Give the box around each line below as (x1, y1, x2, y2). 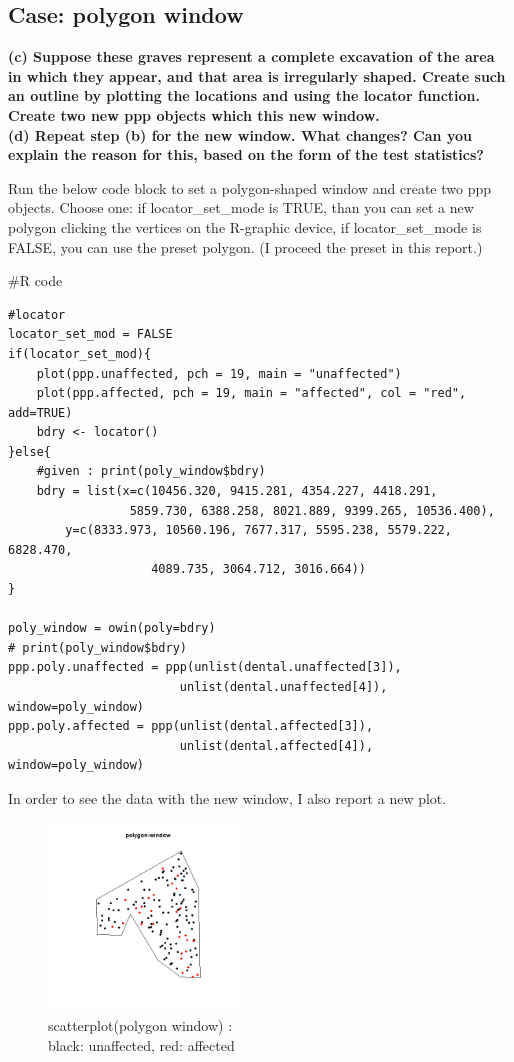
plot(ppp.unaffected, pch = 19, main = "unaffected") (36, 366, 402, 381)
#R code (8, 270, 63, 291)
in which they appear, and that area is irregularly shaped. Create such (8, 65, 506, 86)
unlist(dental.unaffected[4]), (179, 680, 388, 695)
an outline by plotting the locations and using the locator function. (8, 85, 481, 106)
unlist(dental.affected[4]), (179, 738, 374, 753)
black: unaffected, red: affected (48, 1034, 235, 1055)
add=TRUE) (8, 405, 73, 420)
